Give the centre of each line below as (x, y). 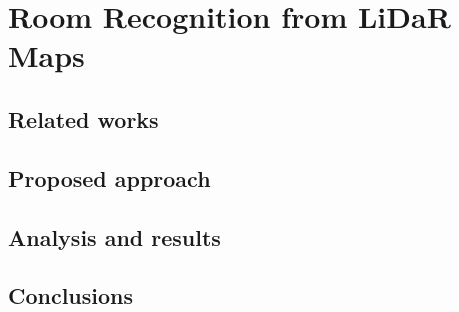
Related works (83, 118)
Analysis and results (114, 236)
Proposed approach (109, 177)
